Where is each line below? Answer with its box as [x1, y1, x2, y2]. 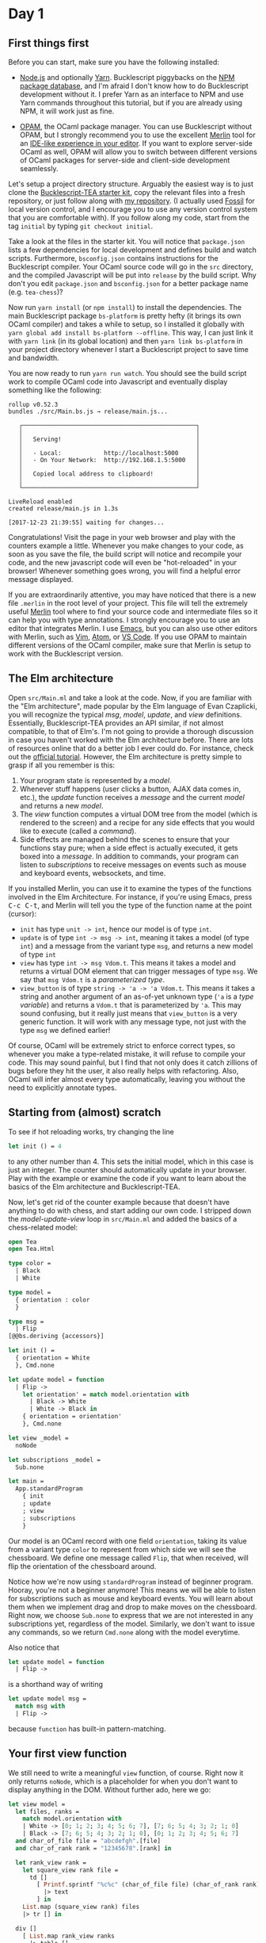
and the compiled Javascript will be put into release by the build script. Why [8, 270, 257, 280]
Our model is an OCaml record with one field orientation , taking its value [8, 1536, 248, 1546]
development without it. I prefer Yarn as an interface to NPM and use [19, 90, 244, 99]
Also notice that [8, 1643, 59, 1652]
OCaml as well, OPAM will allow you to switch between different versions [19, 147, 257, 156]
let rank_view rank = [15, 1858, 87, 1867]
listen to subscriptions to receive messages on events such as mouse [19, 859, 247, 869]
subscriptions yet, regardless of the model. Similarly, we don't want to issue [8, 1619, 256, 1628]
